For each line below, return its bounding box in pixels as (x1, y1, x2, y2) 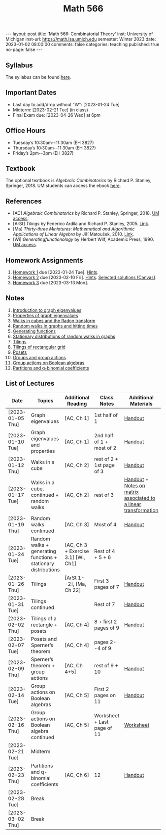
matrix (124, 488, 139, 495)
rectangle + (31, 621, 58, 628)
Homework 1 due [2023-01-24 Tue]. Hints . (12, 269, 99, 275)
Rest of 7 (94, 601, 115, 607)
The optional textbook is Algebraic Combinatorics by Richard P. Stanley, (5, 178, 152, 184)
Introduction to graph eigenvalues (12, 307, 82, 313)
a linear (124, 501, 142, 508)
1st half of (94, 412, 118, 418)
